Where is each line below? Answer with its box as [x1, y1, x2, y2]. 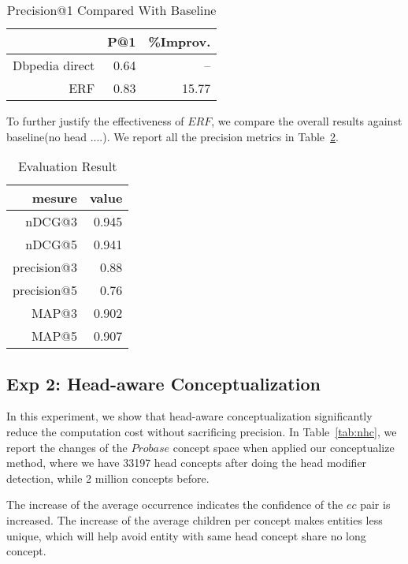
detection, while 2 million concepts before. [6, 469, 210, 486]
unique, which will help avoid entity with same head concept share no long [6, 527, 366, 543]
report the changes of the [6, 439, 128, 455]
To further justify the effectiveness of [6, 113, 184, 129]
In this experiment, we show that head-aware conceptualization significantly [6, 408, 373, 424]
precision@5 [13, 281, 77, 300]
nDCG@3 [25, 212, 77, 231]
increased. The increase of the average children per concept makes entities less [6, 511, 383, 528]
